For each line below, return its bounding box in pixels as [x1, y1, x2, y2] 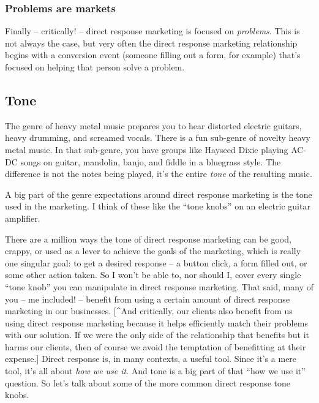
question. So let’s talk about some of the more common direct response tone [5, 376, 290, 389]
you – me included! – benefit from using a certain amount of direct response [5, 292, 290, 305]
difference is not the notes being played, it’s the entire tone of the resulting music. [5, 167, 312, 180]
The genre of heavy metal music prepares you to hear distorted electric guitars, [5, 119, 302, 132]
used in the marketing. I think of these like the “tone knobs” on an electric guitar [5, 200, 310, 213]
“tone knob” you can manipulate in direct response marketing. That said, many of [5, 280, 313, 293]
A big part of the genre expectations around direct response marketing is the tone [5, 187, 312, 200]
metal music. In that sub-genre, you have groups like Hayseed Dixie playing [5, 143, 288, 156]
